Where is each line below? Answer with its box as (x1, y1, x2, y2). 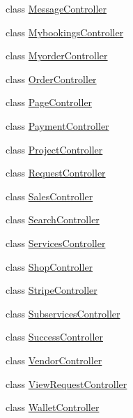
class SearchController (6, 212, 100, 227)
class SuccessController (6, 329, 103, 344)
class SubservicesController (6, 306, 120, 320)
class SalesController (6, 188, 93, 203)
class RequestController (6, 165, 106, 180)
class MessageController (6, 1, 107, 15)
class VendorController (6, 352, 102, 367)
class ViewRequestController (6, 376, 127, 391)
